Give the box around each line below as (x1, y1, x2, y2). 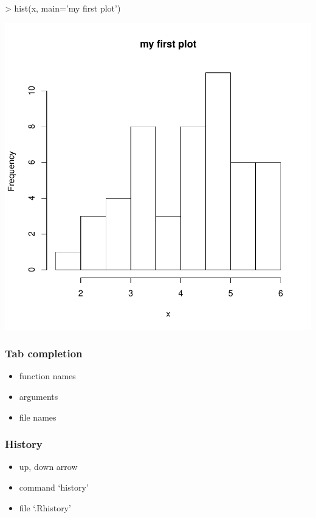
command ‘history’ (19, 481, 89, 493)
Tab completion (5, 346, 83, 361)
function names (19, 369, 76, 382)
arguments (19, 390, 58, 402)
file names (19, 410, 57, 423)
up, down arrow (19, 460, 78, 473)
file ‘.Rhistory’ (19, 501, 71, 514)
